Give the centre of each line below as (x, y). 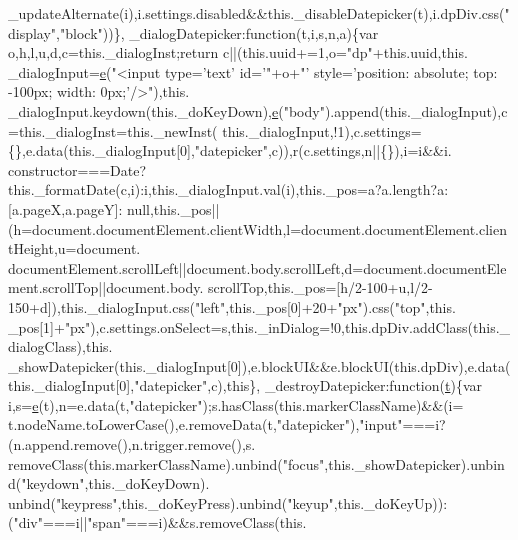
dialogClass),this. (60, 346)
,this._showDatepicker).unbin (414, 463)
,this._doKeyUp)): (390, 502)
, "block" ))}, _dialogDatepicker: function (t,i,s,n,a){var (217, 32)
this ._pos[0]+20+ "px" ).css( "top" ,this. (342, 306)
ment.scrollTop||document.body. (106, 287)
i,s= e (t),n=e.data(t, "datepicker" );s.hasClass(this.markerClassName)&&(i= (236, 404)
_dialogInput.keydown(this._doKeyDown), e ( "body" (166, 110)
